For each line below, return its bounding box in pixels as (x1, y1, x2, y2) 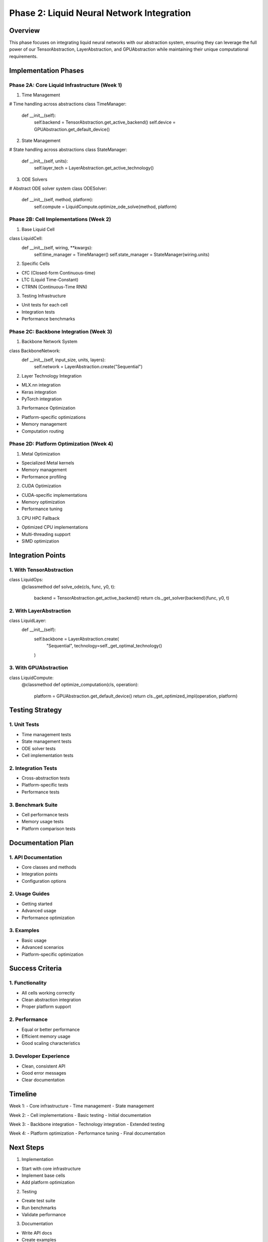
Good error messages (21, 1070, 67, 1076)
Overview (9, 26, 40, 35)
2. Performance (9, 1016, 48, 1023)
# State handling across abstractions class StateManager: (9, 147, 128, 153)
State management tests (21, 738, 72, 745)
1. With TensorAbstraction (9, 566, 74, 573)
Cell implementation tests (21, 752, 74, 758)
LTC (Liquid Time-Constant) (21, 277, 79, 283)
